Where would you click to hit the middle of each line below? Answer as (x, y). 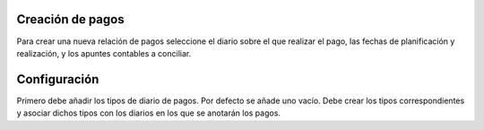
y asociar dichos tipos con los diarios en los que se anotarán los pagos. (149, 113)
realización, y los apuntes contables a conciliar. (104, 53)
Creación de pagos (70, 19)
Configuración (58, 79)
